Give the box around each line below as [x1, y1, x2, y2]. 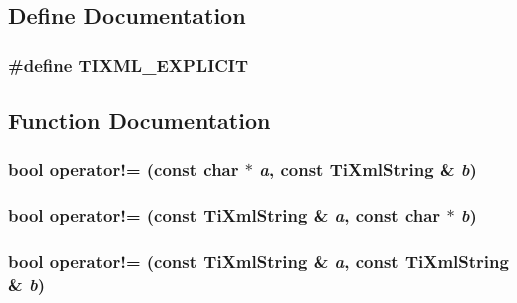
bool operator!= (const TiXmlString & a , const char [8, 203, 441, 228]
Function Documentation [8, 105, 271, 136]
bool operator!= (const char [8, 157, 239, 182]
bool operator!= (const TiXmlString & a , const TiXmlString [8, 249, 509, 274]
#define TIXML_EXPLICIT [8, 52, 249, 77]
